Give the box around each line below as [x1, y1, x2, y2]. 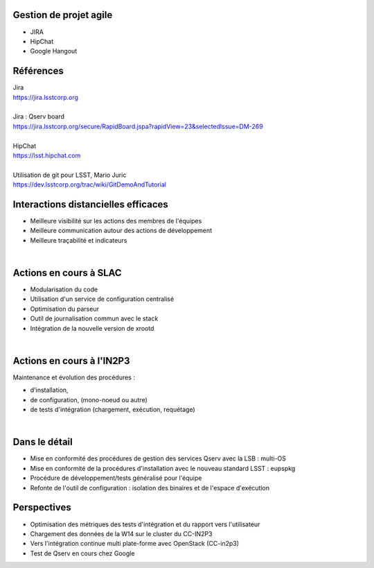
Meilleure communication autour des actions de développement [30, 226, 213, 235]
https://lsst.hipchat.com [12, 151, 81, 160]
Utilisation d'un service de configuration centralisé [30, 295, 175, 303]
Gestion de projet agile [12, 9, 113, 21]
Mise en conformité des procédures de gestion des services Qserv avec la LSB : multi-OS [30, 454, 287, 463]
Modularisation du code [30, 285, 98, 294]
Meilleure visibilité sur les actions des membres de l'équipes [30, 217, 202, 225]
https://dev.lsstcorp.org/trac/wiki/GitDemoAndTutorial [12, 180, 166, 189]
